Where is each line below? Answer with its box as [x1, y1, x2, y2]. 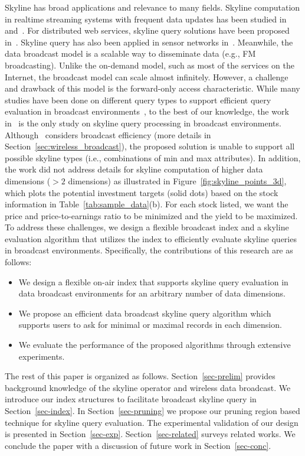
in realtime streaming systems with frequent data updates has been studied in [5, 12, 287, 25]
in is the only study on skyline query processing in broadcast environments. [5, 116, 281, 129]
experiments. [18, 350, 65, 362]
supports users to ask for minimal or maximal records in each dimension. [18, 318, 282, 331]
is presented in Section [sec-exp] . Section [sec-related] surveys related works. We [5, 428, 296, 440]
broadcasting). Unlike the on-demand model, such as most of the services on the [5, 58, 294, 71]
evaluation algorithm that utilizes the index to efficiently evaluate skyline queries [5, 232, 297, 245]
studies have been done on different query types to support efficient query [5, 93, 271, 106]
